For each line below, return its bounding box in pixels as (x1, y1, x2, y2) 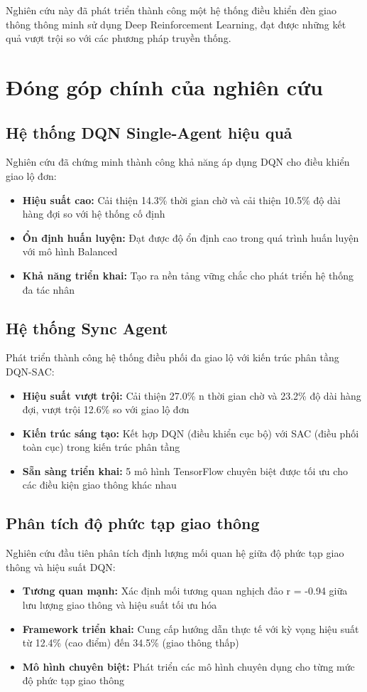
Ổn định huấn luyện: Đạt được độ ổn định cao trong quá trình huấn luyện (22, 230, 359, 245)
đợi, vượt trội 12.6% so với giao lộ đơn (22, 402, 190, 417)
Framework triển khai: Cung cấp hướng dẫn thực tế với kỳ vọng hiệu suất (22, 621, 359, 636)
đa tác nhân (22, 282, 75, 297)
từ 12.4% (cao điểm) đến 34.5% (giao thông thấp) (22, 635, 239, 650)
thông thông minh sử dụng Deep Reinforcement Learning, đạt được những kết (6, 16, 346, 31)
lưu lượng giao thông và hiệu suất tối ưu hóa (22, 597, 217, 612)
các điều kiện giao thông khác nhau (22, 477, 177, 492)
